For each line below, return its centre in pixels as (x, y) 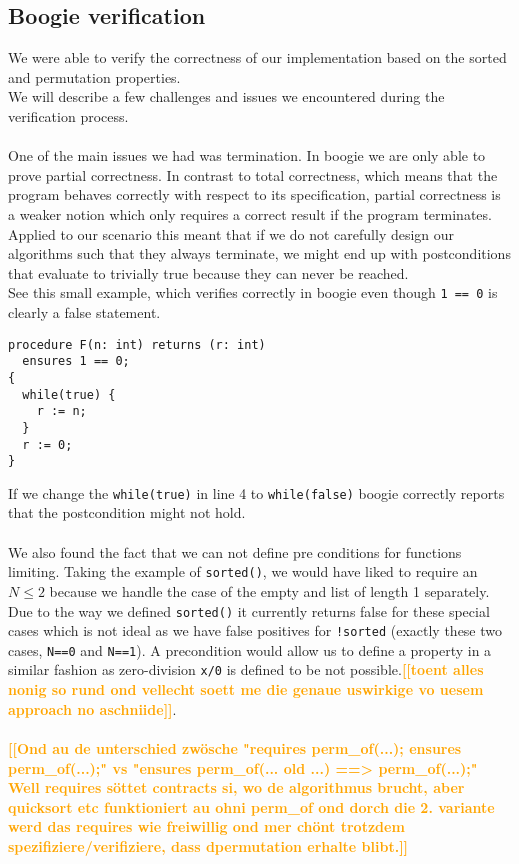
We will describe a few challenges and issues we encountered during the (226, 96)
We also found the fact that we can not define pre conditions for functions (235, 551)
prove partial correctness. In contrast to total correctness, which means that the (253, 174)
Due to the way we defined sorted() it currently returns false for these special (249, 610)
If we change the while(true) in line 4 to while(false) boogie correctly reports (256, 492)
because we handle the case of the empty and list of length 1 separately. (269, 590)
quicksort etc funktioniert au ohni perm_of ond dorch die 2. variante (251, 806)
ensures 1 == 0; (76, 361)
